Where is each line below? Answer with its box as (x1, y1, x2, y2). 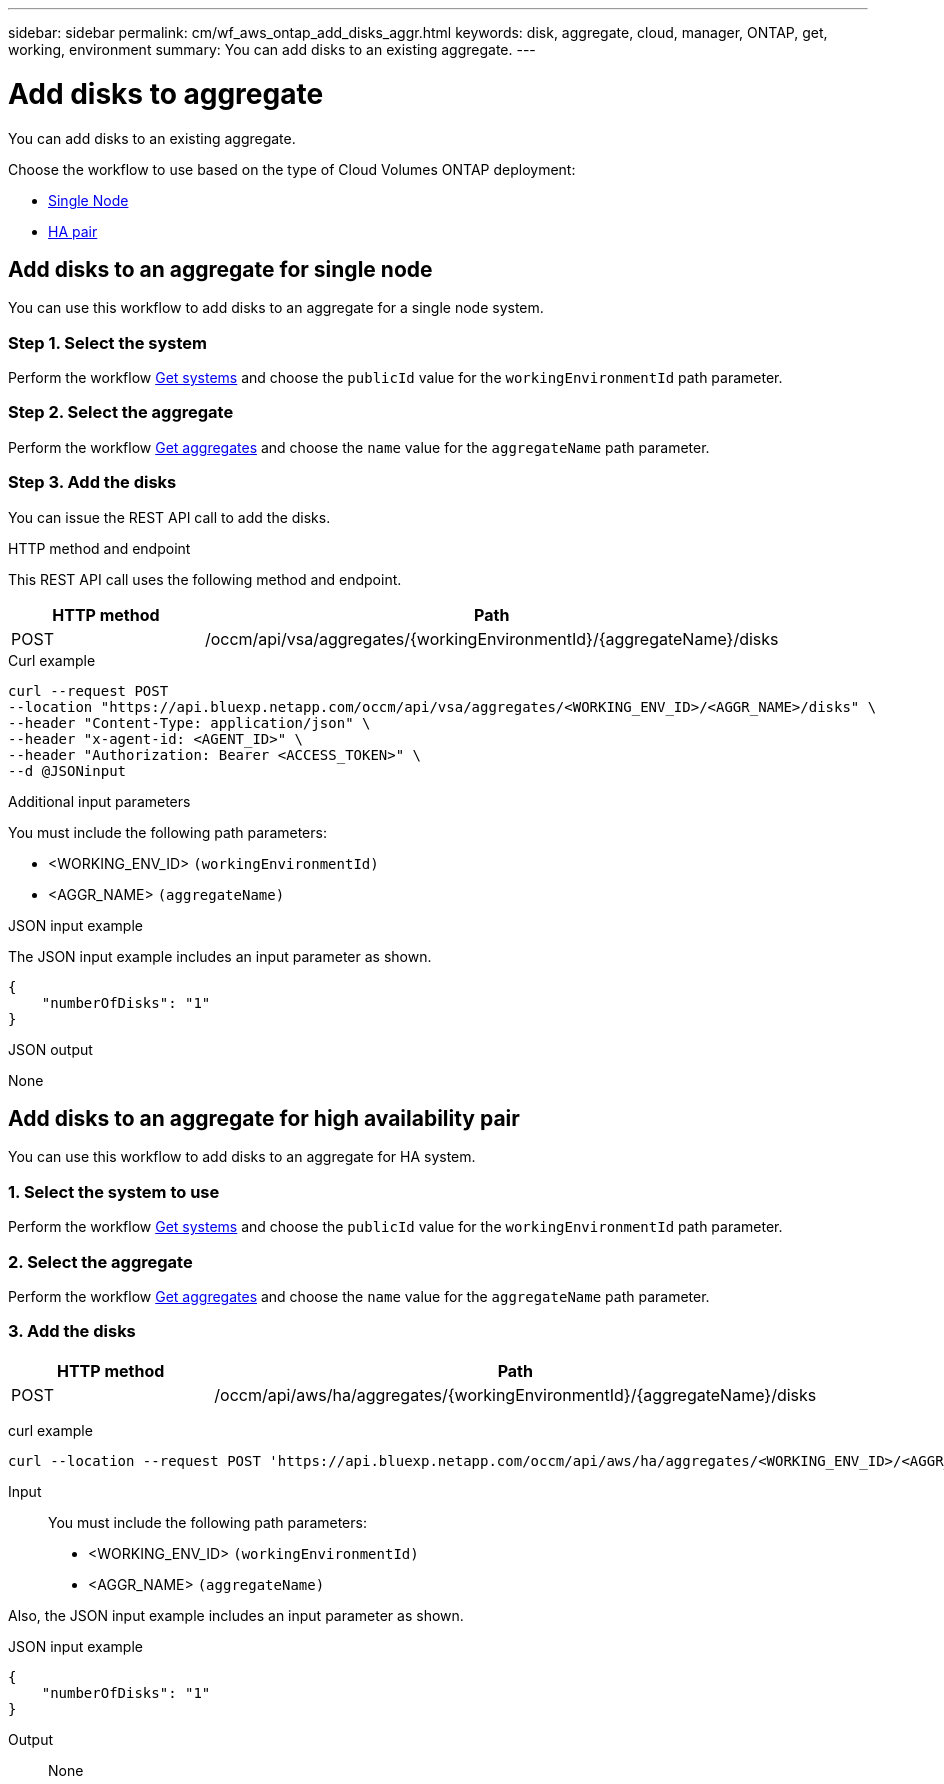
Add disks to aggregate (8, 76, 324, 111)
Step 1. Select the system (8, 332, 208, 353)
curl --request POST (8, 682, 169, 699)
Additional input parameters (8, 792, 191, 810)
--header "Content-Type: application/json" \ (8, 714, 371, 731)
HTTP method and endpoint (8, 539, 191, 557)
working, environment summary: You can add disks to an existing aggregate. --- (8, 41, 536, 58)
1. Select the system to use (8, 1181, 220, 1202)
